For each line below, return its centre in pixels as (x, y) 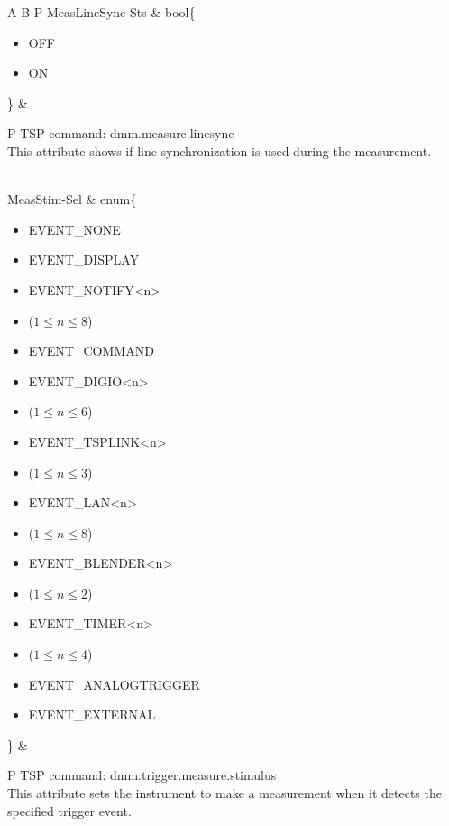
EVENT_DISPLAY (84, 260)
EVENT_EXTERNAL (92, 715)
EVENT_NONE (74, 229)
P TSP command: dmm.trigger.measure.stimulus (142, 775)
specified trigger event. (69, 810)
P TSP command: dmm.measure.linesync (121, 133)
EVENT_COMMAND (91, 351)
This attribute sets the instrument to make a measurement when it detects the (224, 793)
